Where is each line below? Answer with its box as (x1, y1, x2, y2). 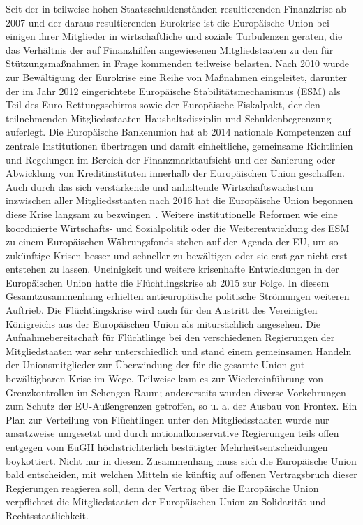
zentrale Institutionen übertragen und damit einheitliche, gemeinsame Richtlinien (6, 138, 353, 152)
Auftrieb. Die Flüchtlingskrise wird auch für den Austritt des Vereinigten (6, 303, 318, 317)
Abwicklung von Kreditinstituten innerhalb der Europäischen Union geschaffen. (6, 166, 345, 180)
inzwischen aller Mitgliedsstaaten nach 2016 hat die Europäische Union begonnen (6, 193, 353, 208)
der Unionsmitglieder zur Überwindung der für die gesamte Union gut (6, 357, 305, 372)
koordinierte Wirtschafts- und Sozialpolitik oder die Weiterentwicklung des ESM (6, 220, 350, 235)
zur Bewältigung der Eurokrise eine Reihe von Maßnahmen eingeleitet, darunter (6, 69, 347, 84)
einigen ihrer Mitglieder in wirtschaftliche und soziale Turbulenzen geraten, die (6, 29, 343, 43)
